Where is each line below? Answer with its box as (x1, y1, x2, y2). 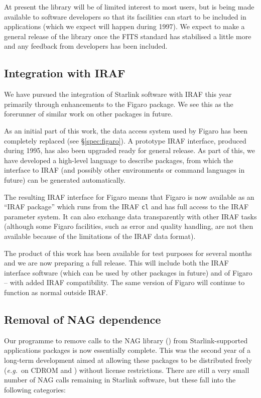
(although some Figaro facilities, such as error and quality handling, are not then (4, 221, 253, 231)
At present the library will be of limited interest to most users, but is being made (4, 2, 254, 12)
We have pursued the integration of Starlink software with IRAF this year (4, 89, 232, 99)
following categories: (4, 384, 66, 394)
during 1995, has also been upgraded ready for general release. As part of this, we (4, 145, 255, 156)
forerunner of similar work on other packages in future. (4, 108, 173, 119)
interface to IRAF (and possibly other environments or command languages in (4, 165, 245, 175)
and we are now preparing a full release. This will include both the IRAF (4, 257, 229, 268)
